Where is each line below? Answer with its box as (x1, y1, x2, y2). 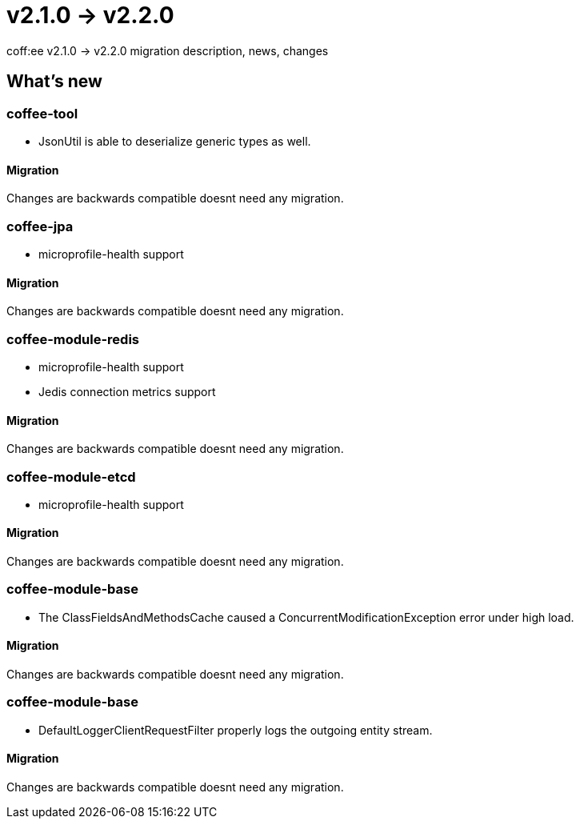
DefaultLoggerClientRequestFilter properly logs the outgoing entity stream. (38, 723, 433, 737)
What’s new (6, 71, 102, 92)
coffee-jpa (6, 218, 74, 234)
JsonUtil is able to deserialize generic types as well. (38, 134, 311, 148)
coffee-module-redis (6, 330, 139, 347)
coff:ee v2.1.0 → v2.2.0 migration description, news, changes (6, 43, 329, 58)
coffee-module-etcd (6, 468, 136, 485)
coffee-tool (6, 105, 78, 122)
